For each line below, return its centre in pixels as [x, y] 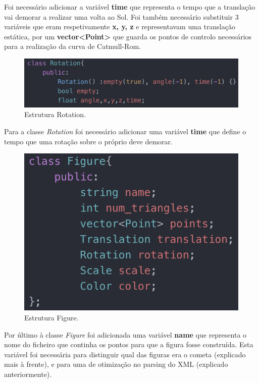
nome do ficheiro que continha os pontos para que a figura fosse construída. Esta [129, 344]
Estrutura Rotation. [55, 114]
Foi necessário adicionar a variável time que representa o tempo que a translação [130, 7]
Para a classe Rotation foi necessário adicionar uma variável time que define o [125, 131]
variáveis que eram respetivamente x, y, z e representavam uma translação [120, 26]
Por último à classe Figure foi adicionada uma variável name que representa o [125, 334]
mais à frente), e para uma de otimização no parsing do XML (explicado [116, 364]
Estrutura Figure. [51, 318]
